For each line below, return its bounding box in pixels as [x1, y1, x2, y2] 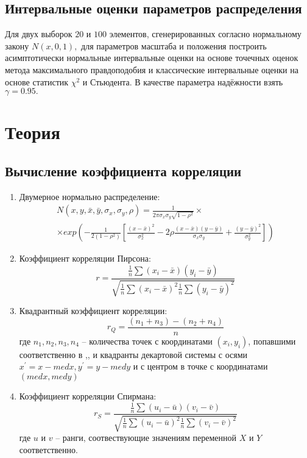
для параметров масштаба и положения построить [81, 39, 267, 52]
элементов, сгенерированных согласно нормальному [109, 27, 302, 40]
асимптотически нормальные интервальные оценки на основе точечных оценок [5, 51, 298, 64]
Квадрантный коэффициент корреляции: [19, 304, 168, 317]
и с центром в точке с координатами [133, 360, 268, 373]
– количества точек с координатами [82, 334, 213, 347]
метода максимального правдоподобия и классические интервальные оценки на [5, 63, 298, 76]
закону [5, 39, 29, 52]
